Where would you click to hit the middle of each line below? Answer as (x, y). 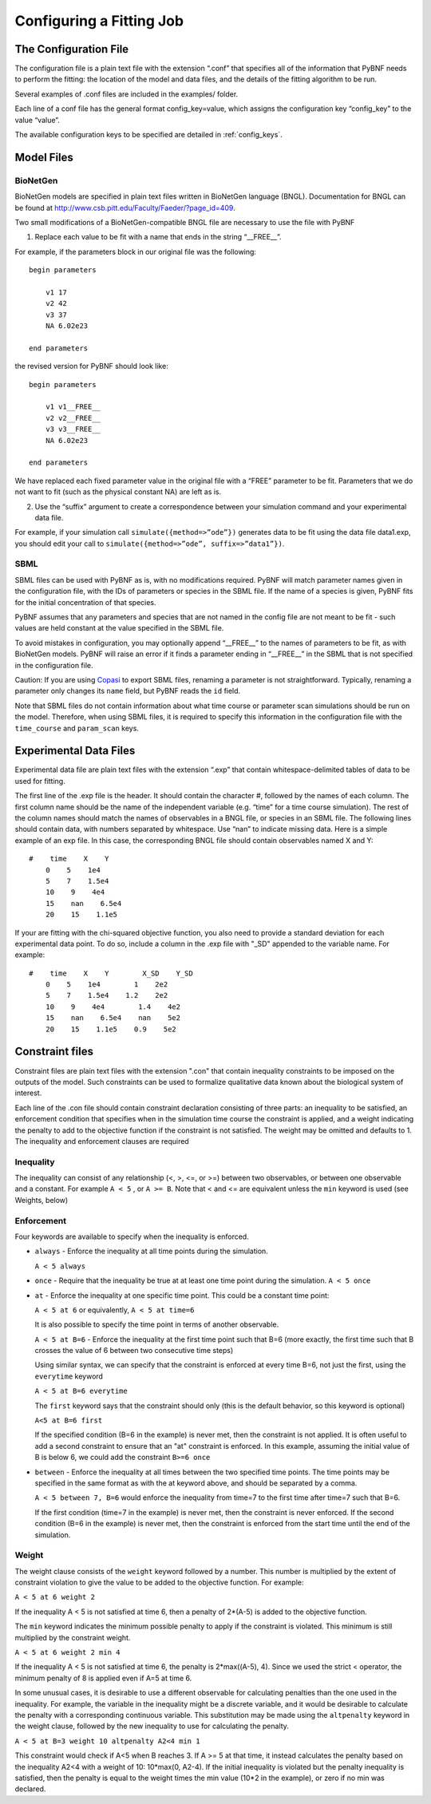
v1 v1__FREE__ (73, 407)
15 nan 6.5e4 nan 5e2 (113, 1018)
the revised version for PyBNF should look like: (92, 366)
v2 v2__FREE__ (73, 418)
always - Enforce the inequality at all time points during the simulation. (152, 1251)
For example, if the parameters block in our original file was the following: (136, 251)
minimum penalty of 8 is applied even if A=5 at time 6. (103, 1678)
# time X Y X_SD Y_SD (111, 973)
